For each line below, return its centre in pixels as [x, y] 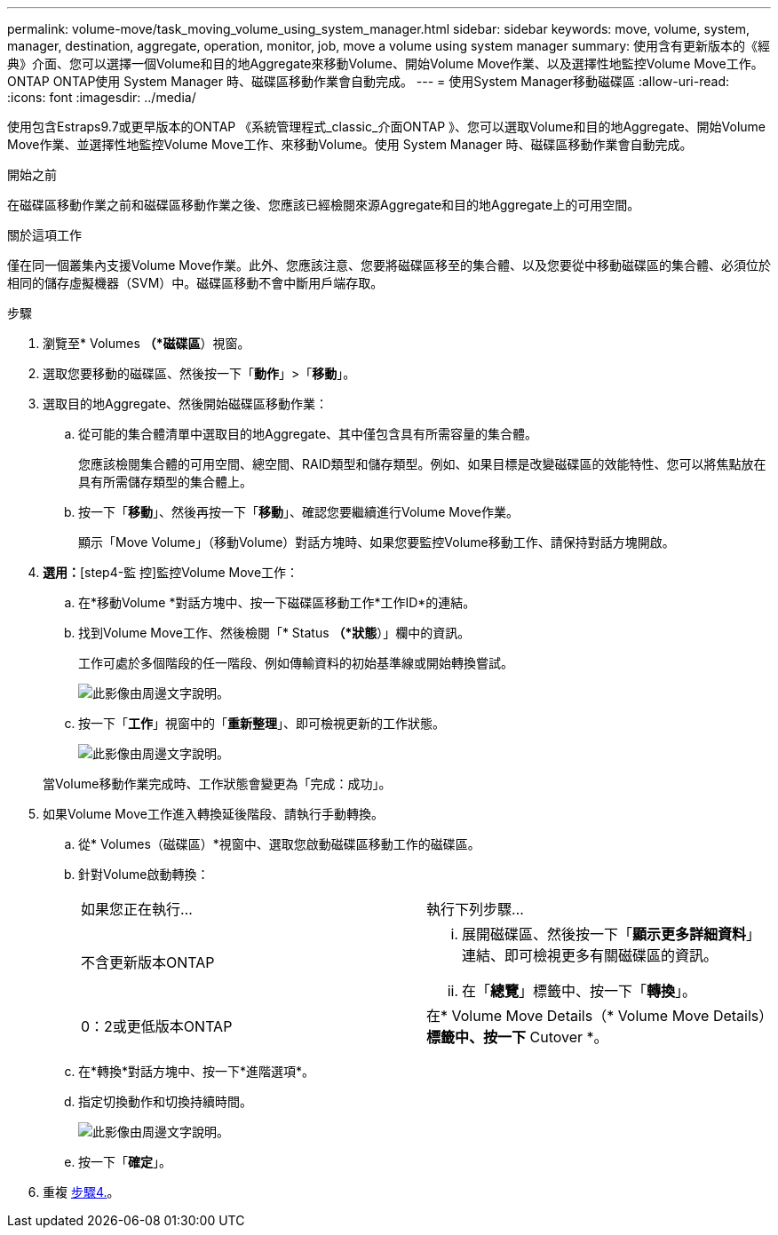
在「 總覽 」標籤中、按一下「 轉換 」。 [580, 991]
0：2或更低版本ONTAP [157, 1026]
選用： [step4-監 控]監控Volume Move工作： [171, 572]
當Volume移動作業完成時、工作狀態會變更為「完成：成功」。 [217, 784]
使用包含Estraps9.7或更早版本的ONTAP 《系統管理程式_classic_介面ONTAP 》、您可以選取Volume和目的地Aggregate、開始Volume [386, 127]
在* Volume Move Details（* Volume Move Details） [600, 1016]
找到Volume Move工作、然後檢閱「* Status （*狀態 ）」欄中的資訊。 [274, 633]
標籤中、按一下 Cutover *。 [517, 1037]
